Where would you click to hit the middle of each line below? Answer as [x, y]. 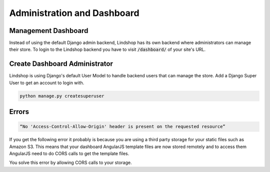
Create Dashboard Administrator [61, 64]
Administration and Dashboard [74, 13]
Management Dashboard [49, 31]
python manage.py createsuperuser [62, 96]
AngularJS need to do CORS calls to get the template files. [69, 154]
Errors [19, 112]
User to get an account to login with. [47, 83]
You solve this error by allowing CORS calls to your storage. [70, 163]
